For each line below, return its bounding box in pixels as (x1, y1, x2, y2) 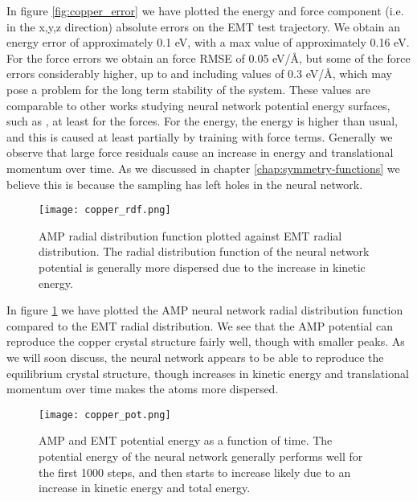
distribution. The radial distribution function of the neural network (39, 243, 370, 260)
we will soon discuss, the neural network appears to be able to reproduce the (6, 348, 384, 365)
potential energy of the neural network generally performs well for (39, 447, 363, 464)
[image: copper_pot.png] (39, 409, 171, 421)
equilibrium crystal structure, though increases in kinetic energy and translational (6, 364, 409, 381)
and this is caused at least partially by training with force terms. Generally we (6, 128, 393, 145)
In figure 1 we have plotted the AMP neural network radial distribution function (6, 302, 403, 318)
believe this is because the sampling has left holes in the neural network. (6, 175, 363, 192)
